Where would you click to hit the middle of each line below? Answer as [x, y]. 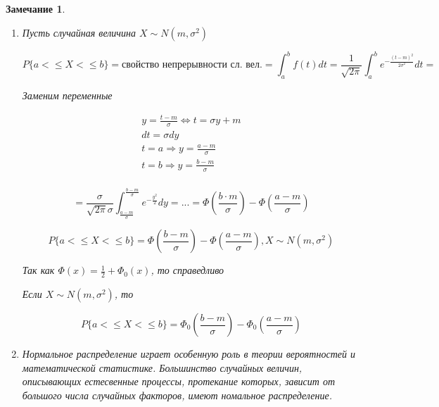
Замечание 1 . [36, 8]
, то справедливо [187, 270]
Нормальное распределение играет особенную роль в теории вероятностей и [189, 354]
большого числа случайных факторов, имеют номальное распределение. [177, 395]
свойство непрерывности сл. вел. [192, 65]
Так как [38, 270]
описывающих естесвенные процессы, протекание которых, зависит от [179, 381]
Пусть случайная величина [79, 32]
